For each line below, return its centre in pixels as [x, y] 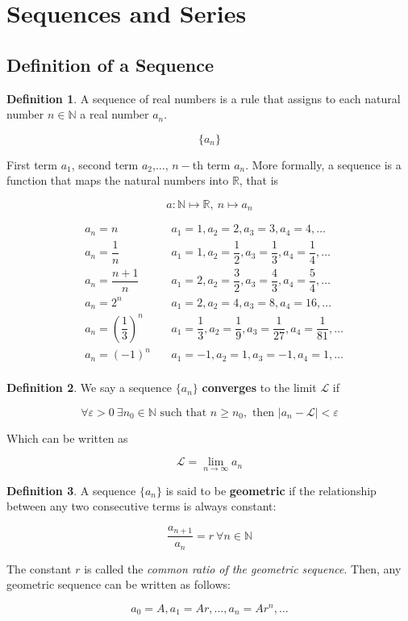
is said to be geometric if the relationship [271, 490]
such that [183, 413]
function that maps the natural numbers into [118, 180]
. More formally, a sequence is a [323, 164]
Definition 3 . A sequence [71, 490]
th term [211, 164]
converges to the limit [259, 388]
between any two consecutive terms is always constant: [142, 506]
